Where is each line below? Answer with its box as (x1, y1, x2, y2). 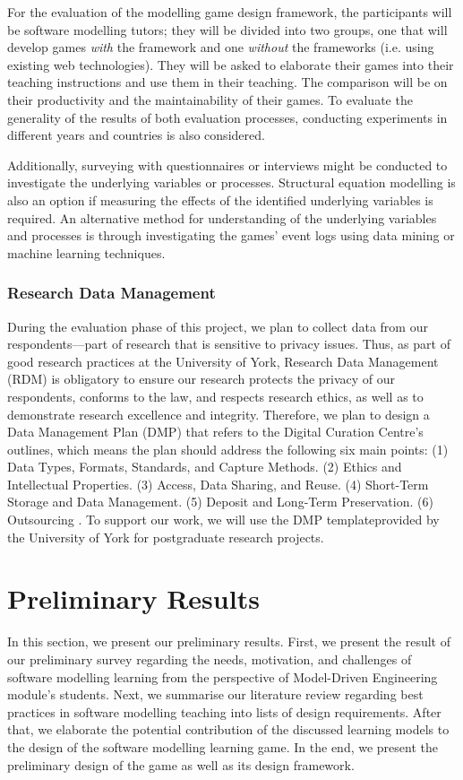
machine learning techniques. (7, 243, 166, 262)
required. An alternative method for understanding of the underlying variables (7, 208, 437, 227)
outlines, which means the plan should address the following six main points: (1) (7, 439, 449, 458)
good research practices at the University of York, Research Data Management (7, 351, 439, 370)
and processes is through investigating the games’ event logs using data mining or (7, 226, 455, 245)
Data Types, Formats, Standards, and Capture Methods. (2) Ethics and (7, 457, 402, 476)
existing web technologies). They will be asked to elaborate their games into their (7, 55, 454, 74)
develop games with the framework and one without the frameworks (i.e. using (7, 38, 434, 56)
